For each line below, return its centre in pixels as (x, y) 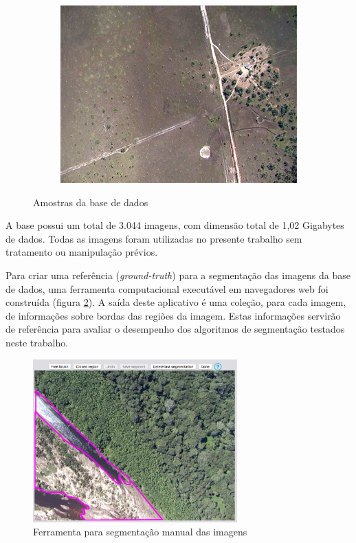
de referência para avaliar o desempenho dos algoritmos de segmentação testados (175, 329)
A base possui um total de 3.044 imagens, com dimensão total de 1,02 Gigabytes (175, 225)
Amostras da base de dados (91, 202)
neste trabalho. (37, 342)
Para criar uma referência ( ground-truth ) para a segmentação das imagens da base (178, 275)
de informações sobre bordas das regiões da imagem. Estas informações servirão (173, 315)
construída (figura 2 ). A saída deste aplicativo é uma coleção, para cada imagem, (176, 302)
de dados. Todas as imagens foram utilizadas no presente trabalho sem (154, 238)
